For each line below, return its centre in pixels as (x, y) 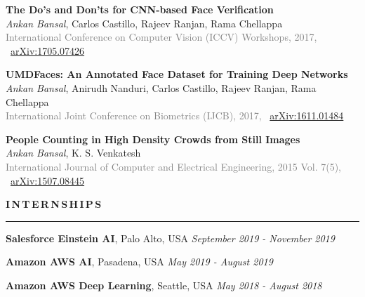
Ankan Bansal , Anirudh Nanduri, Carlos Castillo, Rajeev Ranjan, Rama (161, 87)
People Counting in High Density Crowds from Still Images (153, 139)
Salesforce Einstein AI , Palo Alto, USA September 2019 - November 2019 (170, 238)
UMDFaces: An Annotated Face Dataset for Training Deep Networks (177, 74)
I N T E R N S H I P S (54, 204)
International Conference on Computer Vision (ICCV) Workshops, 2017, (161, 37)
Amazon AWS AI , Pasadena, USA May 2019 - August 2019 (139, 262)
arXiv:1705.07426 (48, 50)
